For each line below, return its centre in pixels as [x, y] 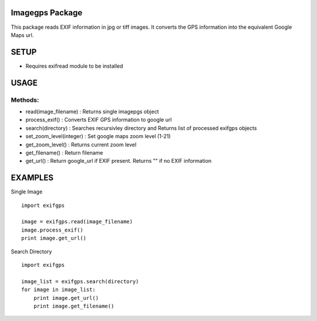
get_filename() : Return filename [64, 152]
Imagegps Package [47, 13]
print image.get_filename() [74, 306]
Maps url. [22, 35]
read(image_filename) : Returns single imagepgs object [92, 111]
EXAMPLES [32, 178]
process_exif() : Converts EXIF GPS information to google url [99, 120]
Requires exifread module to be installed [74, 66]
